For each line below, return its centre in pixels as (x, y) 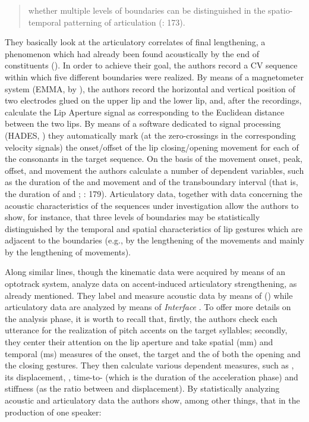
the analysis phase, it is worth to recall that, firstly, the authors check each (141, 318)
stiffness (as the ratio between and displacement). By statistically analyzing (142, 388)
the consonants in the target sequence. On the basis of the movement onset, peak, (154, 159)
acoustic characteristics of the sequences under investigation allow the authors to (152, 205)
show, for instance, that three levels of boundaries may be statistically (133, 217)
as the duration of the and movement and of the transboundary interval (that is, (152, 182)
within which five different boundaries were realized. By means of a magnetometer (154, 76)
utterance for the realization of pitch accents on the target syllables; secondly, (146, 330)
